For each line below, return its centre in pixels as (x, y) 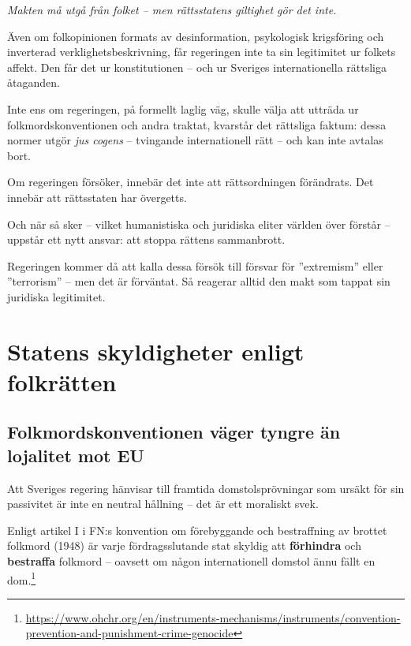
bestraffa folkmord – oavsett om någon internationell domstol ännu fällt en (191, 561)
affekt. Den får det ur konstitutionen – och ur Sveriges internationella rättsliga (197, 67)
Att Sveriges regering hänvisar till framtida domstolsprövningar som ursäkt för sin (206, 488)
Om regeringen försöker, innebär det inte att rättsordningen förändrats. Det (191, 182)
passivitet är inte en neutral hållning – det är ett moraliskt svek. (163, 504)
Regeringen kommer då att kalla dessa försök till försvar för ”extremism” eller (195, 265)
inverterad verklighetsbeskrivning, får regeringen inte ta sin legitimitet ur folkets (202, 52)
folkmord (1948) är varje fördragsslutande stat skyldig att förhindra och (184, 545)
